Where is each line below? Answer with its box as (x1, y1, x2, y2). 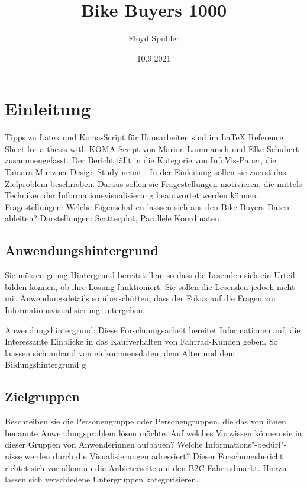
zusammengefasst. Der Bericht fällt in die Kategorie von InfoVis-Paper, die (5, 154, 276, 166)
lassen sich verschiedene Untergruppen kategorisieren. (5, 473, 199, 485)
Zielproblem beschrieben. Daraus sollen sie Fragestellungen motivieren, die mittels (5, 177, 302, 189)
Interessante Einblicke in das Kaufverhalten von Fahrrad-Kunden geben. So (5, 335, 278, 348)
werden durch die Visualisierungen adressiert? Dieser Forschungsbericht (24, 449, 283, 462)
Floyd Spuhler (128, 32, 180, 44)
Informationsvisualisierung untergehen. (5, 303, 145, 316)
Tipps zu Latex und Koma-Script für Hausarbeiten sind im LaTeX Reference (5, 131, 283, 143)
